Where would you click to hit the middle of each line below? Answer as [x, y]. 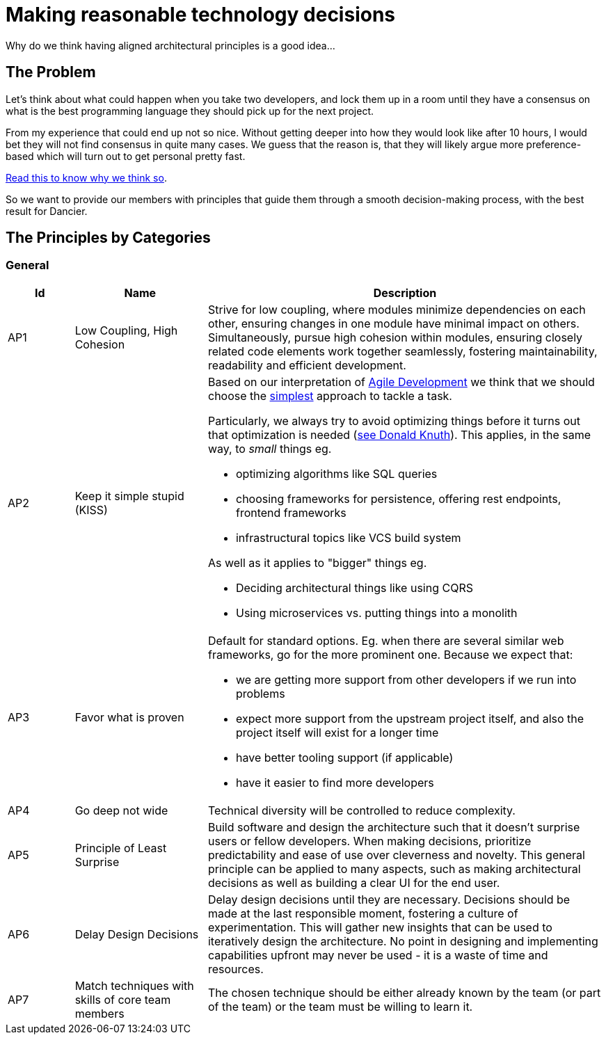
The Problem [51, 72]
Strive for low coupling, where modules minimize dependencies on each [397, 309]
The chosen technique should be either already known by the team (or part [404, 992]
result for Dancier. [47, 211]
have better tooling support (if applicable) [344, 757]
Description [405, 293]
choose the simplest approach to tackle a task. [330, 395]
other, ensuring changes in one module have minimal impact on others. [393, 323]
